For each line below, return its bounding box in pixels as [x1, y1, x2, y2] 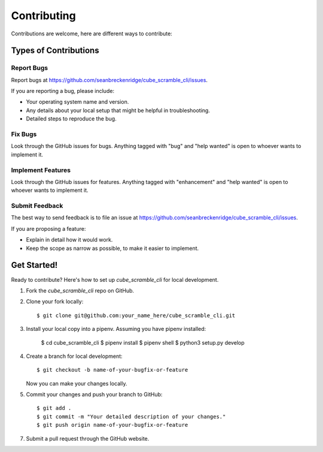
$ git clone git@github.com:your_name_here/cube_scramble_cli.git [36, 312, 236, 319]
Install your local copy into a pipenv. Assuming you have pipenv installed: [26, 326, 206, 333]
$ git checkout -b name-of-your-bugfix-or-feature [36, 366, 188, 373]
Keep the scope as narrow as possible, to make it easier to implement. [26, 245, 199, 252]
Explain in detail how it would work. [26, 236, 113, 243]
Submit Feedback [11, 201, 63, 210]
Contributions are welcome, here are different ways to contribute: [11, 30, 173, 37]
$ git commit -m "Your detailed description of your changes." [36, 413, 226, 420]
